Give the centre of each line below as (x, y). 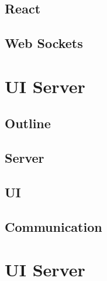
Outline (28, 123)
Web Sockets (44, 43)
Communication (53, 226)
